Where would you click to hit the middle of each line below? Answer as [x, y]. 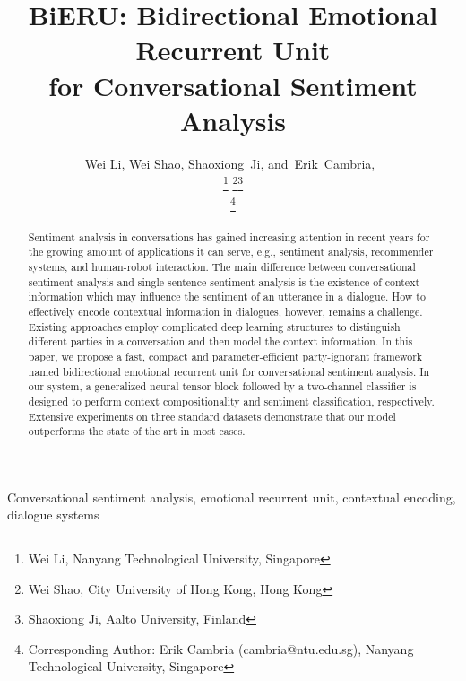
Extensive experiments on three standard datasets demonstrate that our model [212, 416]
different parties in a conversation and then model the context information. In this [220, 341]
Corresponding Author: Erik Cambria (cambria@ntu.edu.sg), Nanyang [221, 648]
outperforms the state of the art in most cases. [137, 431]
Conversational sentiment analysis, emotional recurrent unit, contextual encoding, [232, 497]
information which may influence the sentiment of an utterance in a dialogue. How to [227, 297]
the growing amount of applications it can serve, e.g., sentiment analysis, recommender [231, 252]
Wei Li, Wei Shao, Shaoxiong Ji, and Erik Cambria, [230, 163]
